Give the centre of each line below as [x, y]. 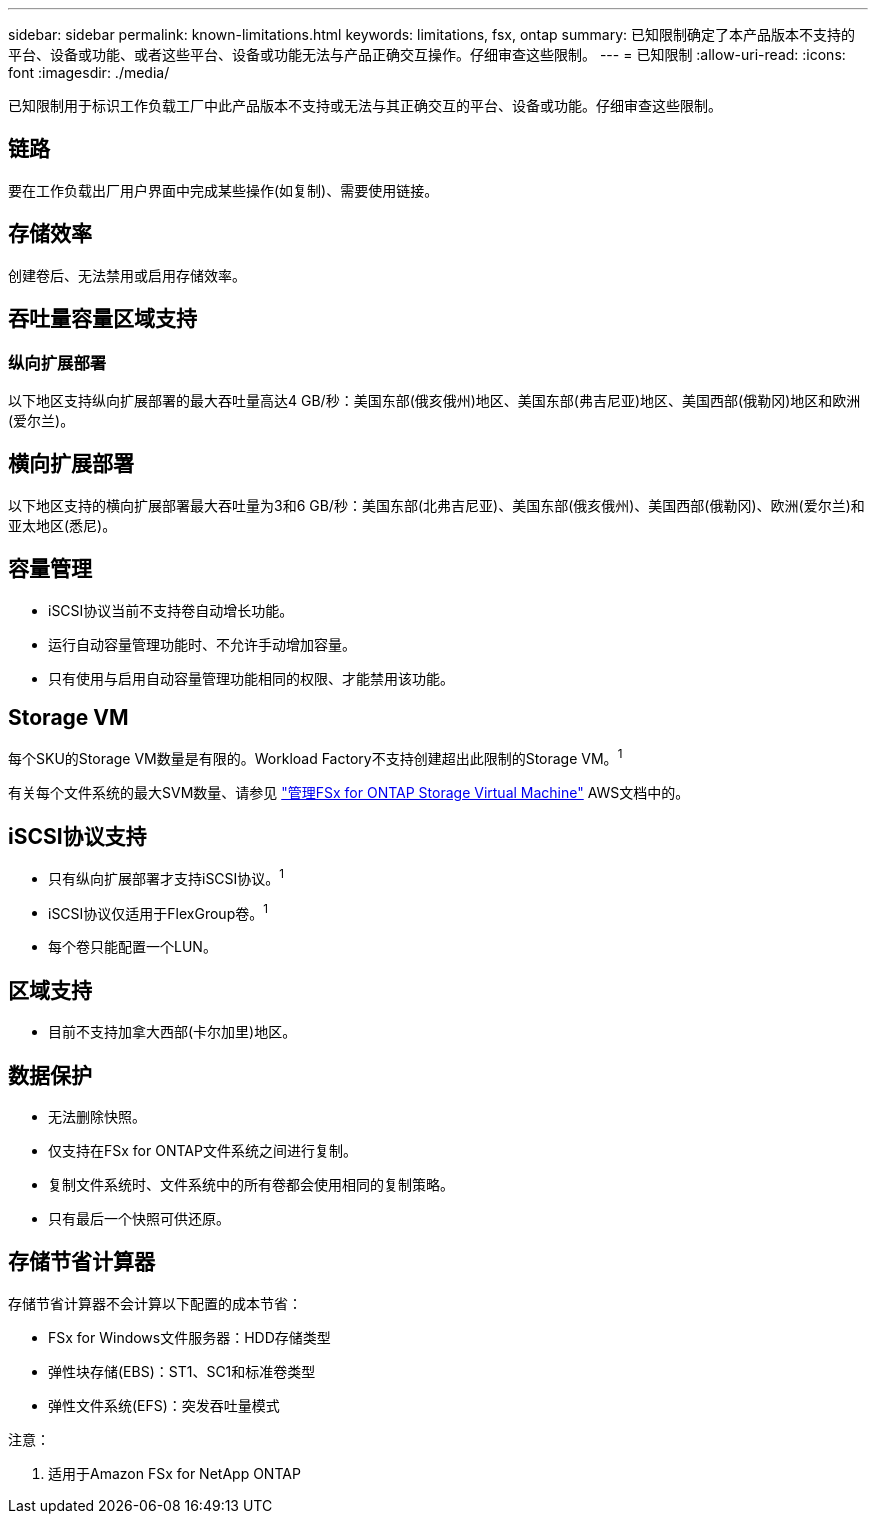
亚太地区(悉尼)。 [62, 525]
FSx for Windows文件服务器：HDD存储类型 [189, 1337]
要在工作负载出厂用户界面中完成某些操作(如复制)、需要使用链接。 [223, 190]
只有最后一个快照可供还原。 [139, 1218]
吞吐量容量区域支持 [102, 319]
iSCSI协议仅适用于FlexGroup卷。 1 [158, 911]
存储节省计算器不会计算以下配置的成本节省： [155, 1303]
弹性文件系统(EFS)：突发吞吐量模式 [164, 1405]
